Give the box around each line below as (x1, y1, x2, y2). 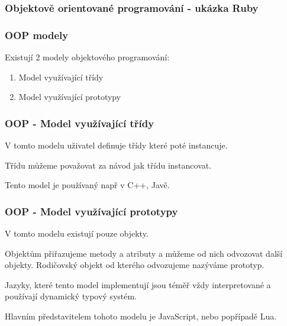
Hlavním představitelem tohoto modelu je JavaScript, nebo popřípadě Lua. (5, 310, 277, 322)
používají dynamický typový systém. (5, 290, 137, 302)
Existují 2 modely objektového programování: (5, 51, 170, 63)
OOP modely (5, 27, 69, 42)
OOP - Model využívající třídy (5, 115, 154, 130)
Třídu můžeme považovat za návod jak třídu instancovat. (5, 159, 212, 171)
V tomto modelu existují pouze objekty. (5, 227, 149, 240)
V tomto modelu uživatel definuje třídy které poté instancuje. (5, 139, 228, 151)
